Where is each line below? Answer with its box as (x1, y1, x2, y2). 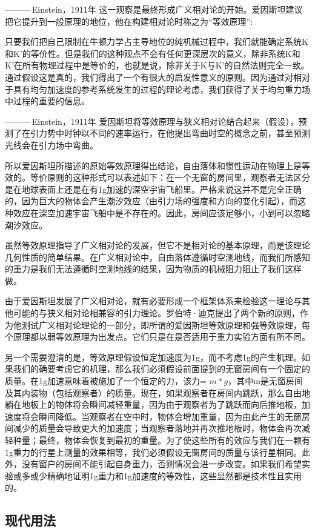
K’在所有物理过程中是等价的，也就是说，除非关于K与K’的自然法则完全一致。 (5, 59, 310, 71)
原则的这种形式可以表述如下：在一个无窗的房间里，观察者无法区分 (47, 171, 310, 184)
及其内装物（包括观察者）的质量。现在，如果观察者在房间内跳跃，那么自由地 (5, 386, 310, 399)
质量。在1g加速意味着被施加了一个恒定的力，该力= (5, 374, 207, 387)
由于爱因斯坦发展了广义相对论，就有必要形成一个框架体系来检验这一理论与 (5, 294, 302, 307)
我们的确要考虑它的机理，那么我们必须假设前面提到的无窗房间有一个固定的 (13, 362, 310, 375)
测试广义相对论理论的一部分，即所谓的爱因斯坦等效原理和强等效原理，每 (21, 318, 310, 331)
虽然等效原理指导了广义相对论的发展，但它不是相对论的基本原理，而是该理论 (5, 239, 310, 251)
